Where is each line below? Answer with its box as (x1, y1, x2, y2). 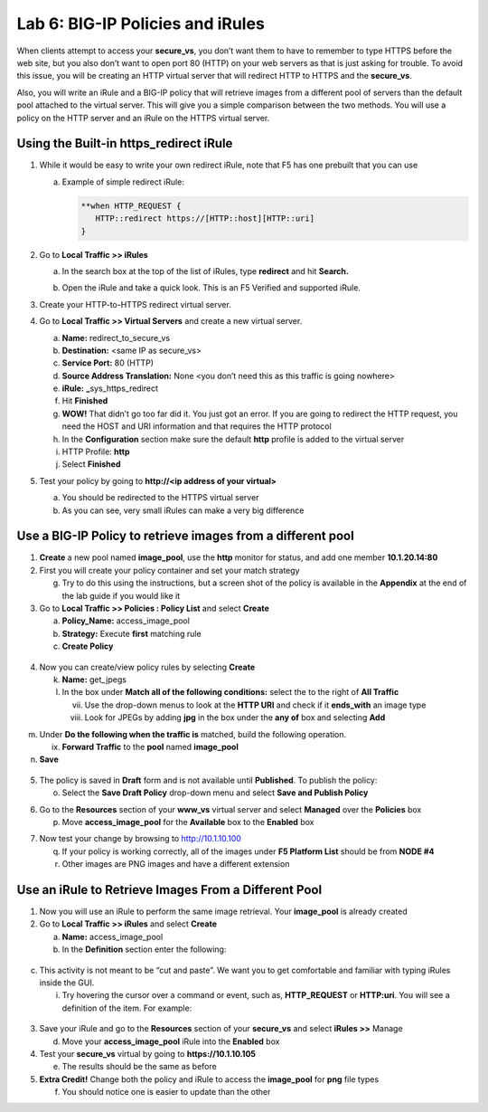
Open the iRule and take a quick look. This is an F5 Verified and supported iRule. (61, 282, 361, 293)
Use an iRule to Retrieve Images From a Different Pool (16, 882, 323, 898)
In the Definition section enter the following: (61, 944, 227, 955)
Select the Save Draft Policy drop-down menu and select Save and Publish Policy (61, 787, 369, 798)
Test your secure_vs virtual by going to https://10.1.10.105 (39, 1048, 257, 1059)
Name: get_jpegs (61, 674, 127, 685)
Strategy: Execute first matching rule (61, 628, 202, 639)
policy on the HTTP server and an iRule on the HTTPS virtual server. (16, 112, 270, 123)
